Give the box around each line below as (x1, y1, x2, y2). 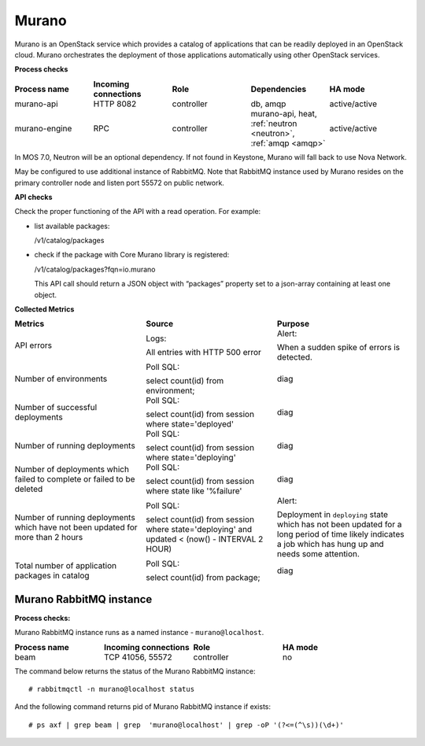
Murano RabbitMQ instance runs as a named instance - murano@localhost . (14, 628, 264, 637)
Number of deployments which (14, 464, 130, 475)
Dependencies (250, 83, 307, 94)
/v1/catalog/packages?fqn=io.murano (34, 264, 157, 274)
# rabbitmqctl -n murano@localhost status (28, 685, 195, 694)
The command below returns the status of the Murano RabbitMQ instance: (14, 666, 256, 676)
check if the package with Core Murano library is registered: (34, 250, 230, 260)
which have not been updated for (14, 522, 138, 533)
